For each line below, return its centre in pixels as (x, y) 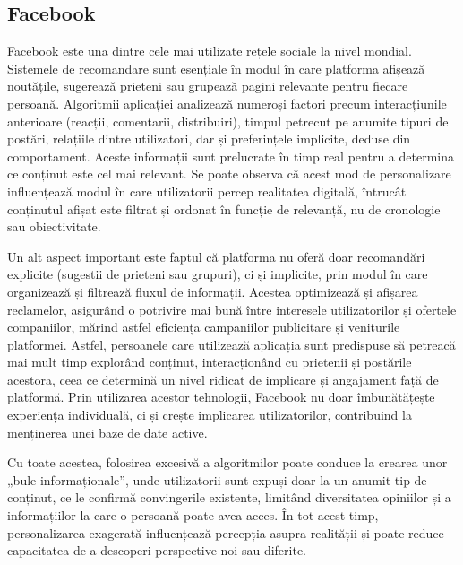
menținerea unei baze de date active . (107, 432)
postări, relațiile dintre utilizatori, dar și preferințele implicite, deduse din (209, 139)
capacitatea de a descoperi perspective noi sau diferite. (157, 550)
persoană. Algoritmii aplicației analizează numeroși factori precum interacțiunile (227, 103)
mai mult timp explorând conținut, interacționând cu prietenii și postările (210, 362)
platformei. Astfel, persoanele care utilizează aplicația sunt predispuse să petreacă (231, 344)
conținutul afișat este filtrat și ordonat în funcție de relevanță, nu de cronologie (224, 209)
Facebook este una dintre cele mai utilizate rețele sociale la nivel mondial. (210, 51)
